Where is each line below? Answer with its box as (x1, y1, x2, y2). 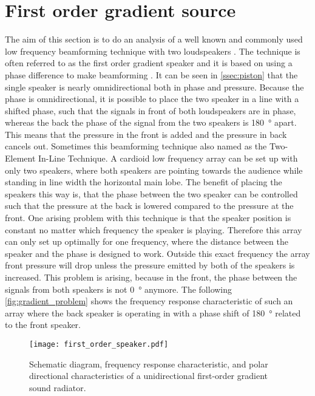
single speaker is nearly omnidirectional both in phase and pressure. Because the (5, 80, 304, 93)
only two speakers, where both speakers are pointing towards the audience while (5, 163, 303, 176)
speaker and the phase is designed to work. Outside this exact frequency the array (5, 247, 310, 259)
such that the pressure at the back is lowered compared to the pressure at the (5, 199, 294, 212)
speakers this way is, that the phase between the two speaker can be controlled (5, 187, 298, 200)
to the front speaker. (5, 318, 81, 331)
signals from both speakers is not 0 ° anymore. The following (5, 282, 232, 295)
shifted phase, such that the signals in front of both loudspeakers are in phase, (5, 104, 296, 117)
